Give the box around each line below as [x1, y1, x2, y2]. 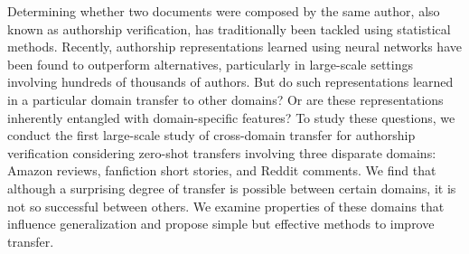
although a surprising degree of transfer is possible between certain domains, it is [7, 178, 456, 197]
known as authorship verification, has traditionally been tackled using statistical [7, 19, 451, 38]
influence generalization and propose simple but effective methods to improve [7, 214, 435, 233]
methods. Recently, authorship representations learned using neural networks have [7, 37, 462, 56]
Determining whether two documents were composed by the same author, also [7, 2, 440, 20]
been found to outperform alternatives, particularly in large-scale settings [7, 54, 413, 73]
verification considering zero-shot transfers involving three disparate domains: [7, 143, 436, 162]
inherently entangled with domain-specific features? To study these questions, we [7, 108, 455, 127]
